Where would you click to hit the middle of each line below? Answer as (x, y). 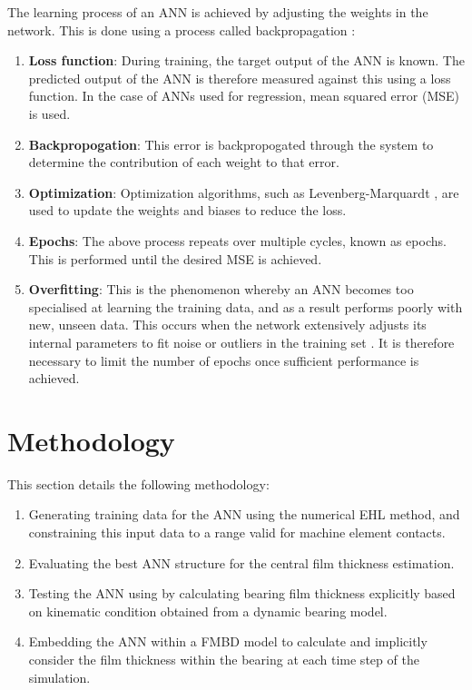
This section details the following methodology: (138, 483)
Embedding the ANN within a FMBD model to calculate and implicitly (228, 641)
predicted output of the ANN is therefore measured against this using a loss (240, 78)
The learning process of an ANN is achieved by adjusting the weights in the (218, 12)
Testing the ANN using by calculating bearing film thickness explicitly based (242, 593)
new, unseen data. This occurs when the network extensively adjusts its (227, 325)
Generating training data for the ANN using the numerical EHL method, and (244, 514)
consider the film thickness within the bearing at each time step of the (224, 659)
